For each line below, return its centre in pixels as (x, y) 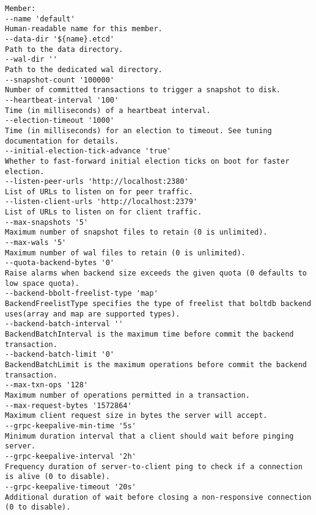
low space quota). (42, 283)
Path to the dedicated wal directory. (84, 69)
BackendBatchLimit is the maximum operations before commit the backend (156, 364)
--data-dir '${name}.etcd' (60, 39)
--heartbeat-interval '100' (62, 100)
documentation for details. (62, 141)
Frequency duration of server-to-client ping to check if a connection (154, 466)
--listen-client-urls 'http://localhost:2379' (101, 202)
